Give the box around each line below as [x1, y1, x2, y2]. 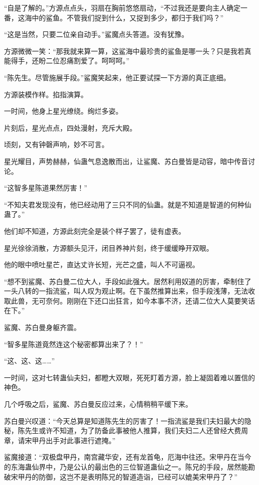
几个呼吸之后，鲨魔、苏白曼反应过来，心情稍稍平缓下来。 [4, 399, 192, 409]
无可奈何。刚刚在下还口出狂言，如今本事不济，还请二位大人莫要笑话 [31, 295, 255, 306]
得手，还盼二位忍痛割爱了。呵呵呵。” [10, 55, 129, 66]
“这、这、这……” [4, 355, 55, 366]
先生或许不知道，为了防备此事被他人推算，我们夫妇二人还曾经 [24, 425, 227, 436]
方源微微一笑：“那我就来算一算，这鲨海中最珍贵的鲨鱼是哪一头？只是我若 [4, 45, 245, 56]
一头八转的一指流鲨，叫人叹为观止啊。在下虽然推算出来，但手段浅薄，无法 [4, 286, 248, 296]
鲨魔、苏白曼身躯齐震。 [4, 322, 81, 332]
